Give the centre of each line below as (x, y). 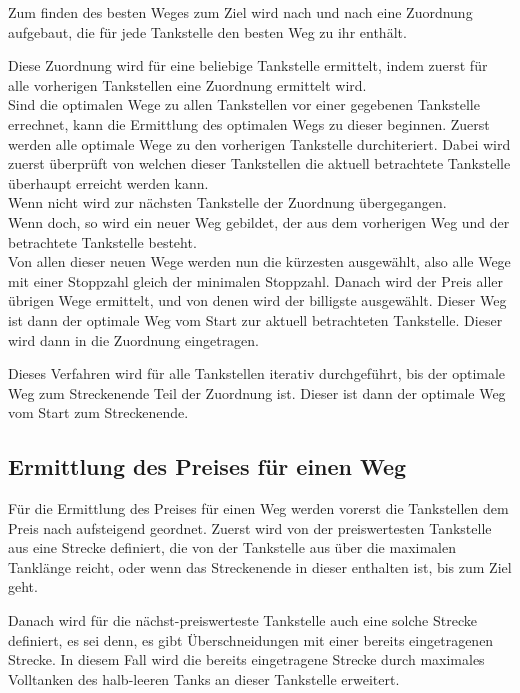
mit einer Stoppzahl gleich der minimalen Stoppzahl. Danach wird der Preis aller (256, 280)
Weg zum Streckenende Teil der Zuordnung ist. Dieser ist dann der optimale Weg (257, 392)
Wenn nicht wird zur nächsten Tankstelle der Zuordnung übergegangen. (227, 202)
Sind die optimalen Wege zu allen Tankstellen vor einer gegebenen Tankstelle (244, 104)
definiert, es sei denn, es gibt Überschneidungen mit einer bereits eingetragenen (251, 639)
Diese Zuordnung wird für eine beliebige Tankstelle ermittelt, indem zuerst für (248, 65)
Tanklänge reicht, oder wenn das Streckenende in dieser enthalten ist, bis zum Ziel (260, 566)
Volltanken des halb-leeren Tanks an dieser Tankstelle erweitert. (204, 678)
